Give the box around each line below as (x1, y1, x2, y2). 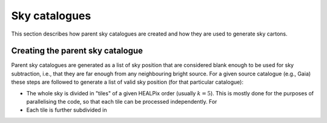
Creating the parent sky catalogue (11, 46, 144, 56)
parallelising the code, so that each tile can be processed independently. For (26, 98, 217, 106)
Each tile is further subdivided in (26, 106, 107, 114)
